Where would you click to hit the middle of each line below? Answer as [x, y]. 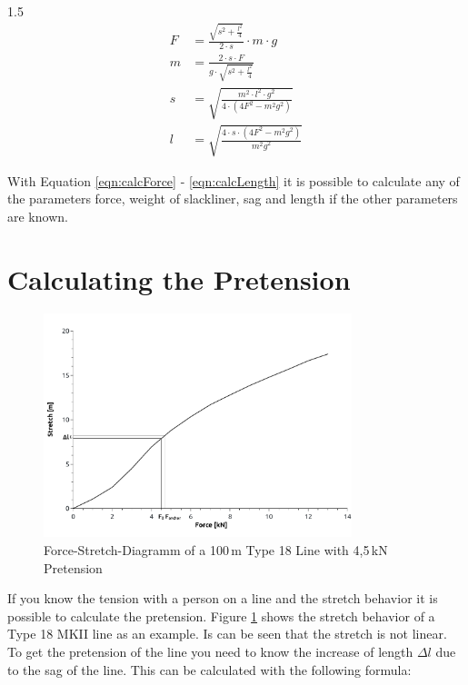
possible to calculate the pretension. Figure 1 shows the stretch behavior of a [221, 616]
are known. [38, 216]
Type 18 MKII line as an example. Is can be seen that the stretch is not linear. [227, 634]
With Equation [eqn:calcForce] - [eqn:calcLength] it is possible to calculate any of [234, 180]
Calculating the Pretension [179, 278]
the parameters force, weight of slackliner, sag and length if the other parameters [233, 199]
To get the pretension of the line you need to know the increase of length [210, 652]
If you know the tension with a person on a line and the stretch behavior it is [223, 598]
